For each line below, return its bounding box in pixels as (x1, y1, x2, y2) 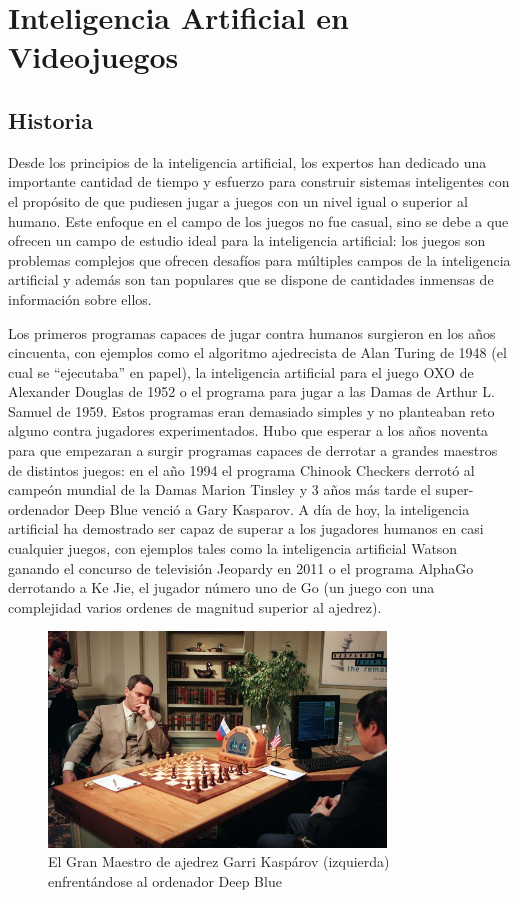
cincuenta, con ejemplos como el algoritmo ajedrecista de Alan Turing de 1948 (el (8, 342, 507, 363)
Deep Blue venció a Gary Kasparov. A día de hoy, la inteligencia (74, 498, 470, 519)
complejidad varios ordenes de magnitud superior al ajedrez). (8, 596, 382, 617)
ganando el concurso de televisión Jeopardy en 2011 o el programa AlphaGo (8, 557, 474, 578)
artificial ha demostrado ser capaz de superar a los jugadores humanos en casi (8, 518, 484, 539)
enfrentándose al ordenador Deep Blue (48, 870, 282, 891)
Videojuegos (8, 36, 179, 77)
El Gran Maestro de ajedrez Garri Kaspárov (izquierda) (48, 851, 390, 872)
